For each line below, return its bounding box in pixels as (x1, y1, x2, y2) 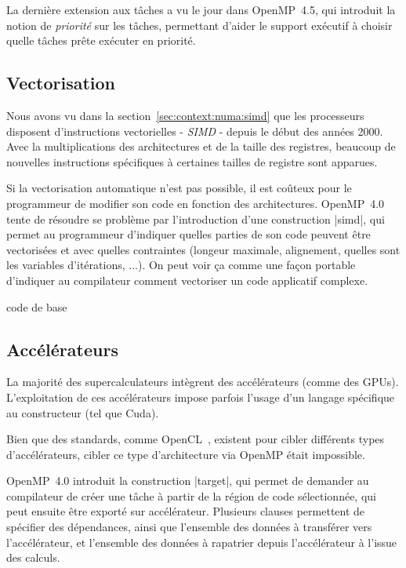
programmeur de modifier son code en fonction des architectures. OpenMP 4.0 (6, 195, 385, 211)
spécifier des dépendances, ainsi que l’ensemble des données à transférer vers (6, 519, 372, 535)
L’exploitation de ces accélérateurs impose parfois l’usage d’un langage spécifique (6, 388, 395, 405)
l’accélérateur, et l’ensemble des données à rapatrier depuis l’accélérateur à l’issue (6, 533, 397, 550)
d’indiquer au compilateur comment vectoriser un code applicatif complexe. (6, 271, 368, 288)
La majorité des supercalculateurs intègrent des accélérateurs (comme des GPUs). (6, 373, 399, 390)
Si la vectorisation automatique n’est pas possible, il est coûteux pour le (6, 180, 352, 196)
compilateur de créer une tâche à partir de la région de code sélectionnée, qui (6, 487, 376, 504)
